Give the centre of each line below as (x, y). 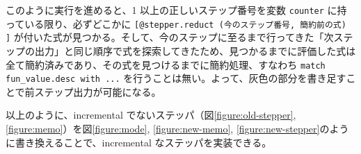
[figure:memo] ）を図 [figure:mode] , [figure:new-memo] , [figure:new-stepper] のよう (177, 129)
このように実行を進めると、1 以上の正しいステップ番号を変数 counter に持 (176, 10)
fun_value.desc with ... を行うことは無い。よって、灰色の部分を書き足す (176, 78)
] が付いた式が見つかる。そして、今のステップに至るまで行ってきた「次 (170, 37)
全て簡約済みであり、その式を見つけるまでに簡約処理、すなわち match (166, 64)
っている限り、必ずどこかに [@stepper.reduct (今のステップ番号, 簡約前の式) (176, 23)
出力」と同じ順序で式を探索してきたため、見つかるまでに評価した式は (195, 50)
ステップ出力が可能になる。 (98, 91)
